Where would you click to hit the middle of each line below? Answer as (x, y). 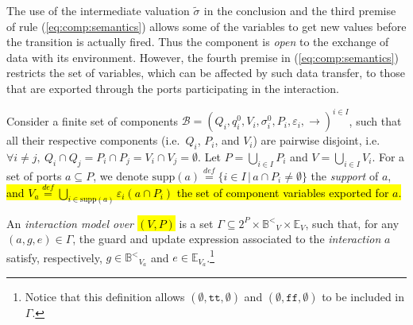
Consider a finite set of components (93, 120)
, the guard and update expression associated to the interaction (227, 239)
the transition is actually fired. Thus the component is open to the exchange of (198, 42)
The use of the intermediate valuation (98, 10)
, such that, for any (352, 223)
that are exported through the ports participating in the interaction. (173, 88)
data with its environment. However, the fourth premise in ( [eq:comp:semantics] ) (203, 57)
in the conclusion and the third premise (300, 10)
